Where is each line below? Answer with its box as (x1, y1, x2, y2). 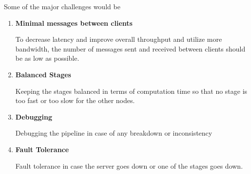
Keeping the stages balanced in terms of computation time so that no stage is (15, 86, 248, 96)
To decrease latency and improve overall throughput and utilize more (15, 34, 222, 44)
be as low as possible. (15, 53, 79, 63)
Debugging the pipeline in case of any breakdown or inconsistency (15, 128, 212, 138)
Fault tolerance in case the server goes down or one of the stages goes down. (15, 160, 243, 171)
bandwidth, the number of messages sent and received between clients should (15, 43, 246, 53)
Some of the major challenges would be (4, 1, 120, 11)
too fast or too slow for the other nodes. (15, 95, 135, 105)
